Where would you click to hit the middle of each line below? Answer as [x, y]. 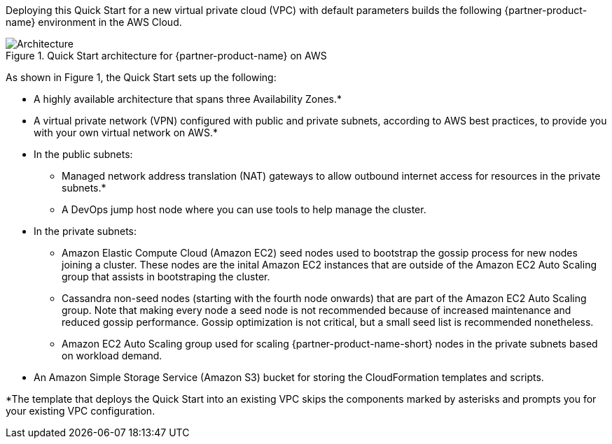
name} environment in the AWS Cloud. [94, 22]
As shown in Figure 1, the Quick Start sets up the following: [141, 77]
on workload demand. [112, 356]
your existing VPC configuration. [81, 411]
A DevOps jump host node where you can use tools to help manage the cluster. [244, 209]
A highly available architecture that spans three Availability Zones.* [188, 99]
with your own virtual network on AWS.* [126, 133]
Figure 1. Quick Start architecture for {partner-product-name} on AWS [166, 56]
